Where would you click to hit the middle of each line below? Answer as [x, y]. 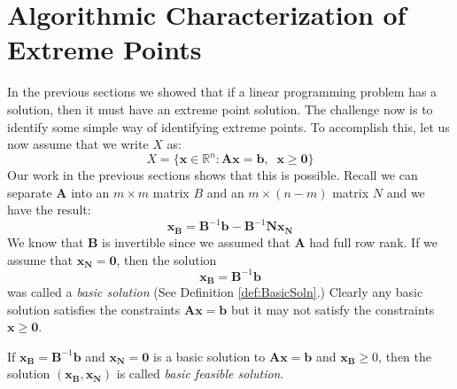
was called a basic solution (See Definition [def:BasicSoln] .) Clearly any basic [215, 292]
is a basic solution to [209, 356]
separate [30, 192]
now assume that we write [78, 144]
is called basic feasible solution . [200, 373]
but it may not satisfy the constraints [333, 309]
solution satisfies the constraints [94, 309]
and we [406, 192]
